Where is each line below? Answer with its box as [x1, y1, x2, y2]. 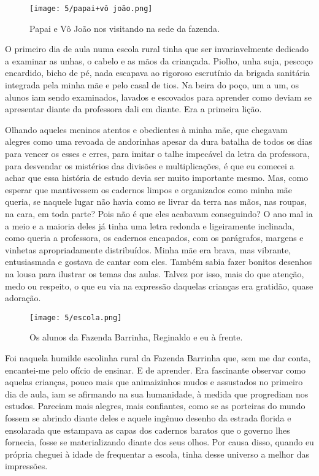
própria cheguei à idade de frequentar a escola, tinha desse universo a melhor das [5, 447, 310, 460]
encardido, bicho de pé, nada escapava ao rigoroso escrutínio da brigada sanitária [5, 66, 310, 79]
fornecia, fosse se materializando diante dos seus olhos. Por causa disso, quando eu [5, 436, 314, 448]
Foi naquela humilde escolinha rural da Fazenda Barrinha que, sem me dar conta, [5, 351, 311, 364]
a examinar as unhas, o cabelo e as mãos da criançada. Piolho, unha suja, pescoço [5, 54, 313, 67]
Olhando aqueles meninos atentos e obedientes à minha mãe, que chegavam [5, 123, 288, 136]
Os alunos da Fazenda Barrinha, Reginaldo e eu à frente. [29, 331, 243, 344]
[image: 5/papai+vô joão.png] [29, 4, 153, 13]
